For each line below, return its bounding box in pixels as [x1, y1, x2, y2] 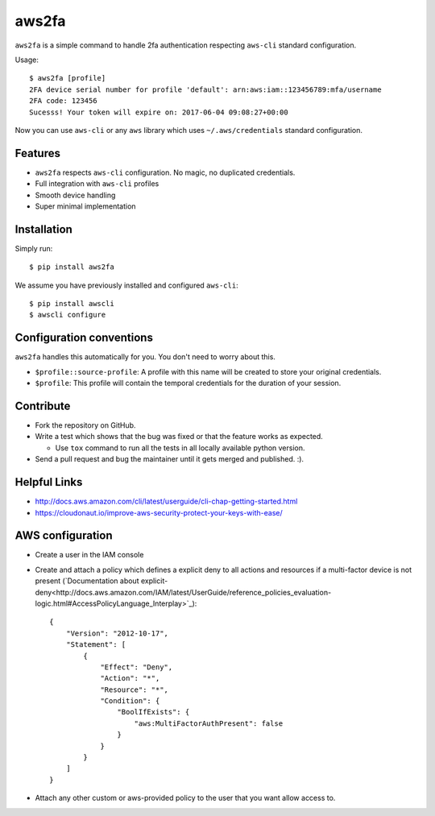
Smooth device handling [35, 190, 116, 200]
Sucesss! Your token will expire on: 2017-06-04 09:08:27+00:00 [29, 107, 289, 117]
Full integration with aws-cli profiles [35, 179, 159, 188]
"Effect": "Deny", [100, 662, 173, 672]
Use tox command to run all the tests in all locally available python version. [55, 443, 305, 453]
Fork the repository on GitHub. [35, 420, 136, 430]
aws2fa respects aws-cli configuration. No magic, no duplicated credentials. [35, 168, 296, 177]
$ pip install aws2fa [29, 263, 114, 271]
